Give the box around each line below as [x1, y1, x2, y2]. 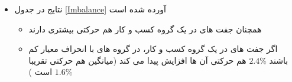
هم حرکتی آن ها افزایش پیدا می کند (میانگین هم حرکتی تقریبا [28, 54, 246, 66]
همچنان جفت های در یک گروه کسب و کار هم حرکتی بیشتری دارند [28, 22, 262, 35]
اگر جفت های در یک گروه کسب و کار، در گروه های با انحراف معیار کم [28, 42, 278, 55]
